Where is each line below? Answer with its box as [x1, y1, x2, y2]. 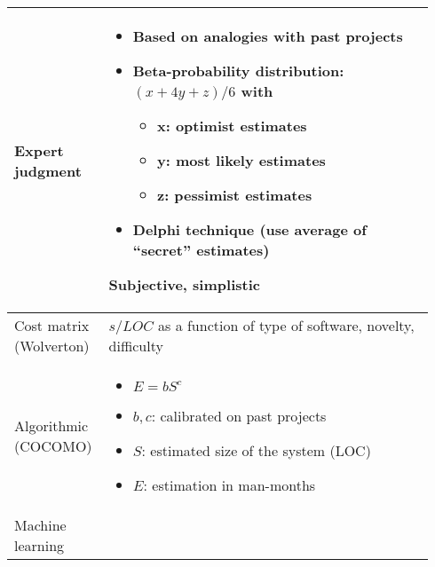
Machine [14, 515, 67, 535]
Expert [14, 139, 64, 161]
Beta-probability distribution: [132, 60, 344, 81]
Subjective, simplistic [108, 274, 260, 295]
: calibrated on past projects [151, 406, 327, 426]
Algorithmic [14, 414, 89, 436]
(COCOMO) [14, 435, 92, 456]
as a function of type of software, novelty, [158, 315, 415, 335]
